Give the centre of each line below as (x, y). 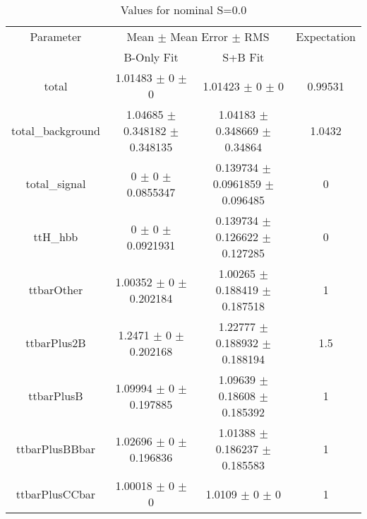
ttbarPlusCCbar (56, 494)
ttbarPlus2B (56, 343)
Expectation (326, 36)
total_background (56, 130)
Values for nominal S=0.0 (183, 10)
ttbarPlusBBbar (55, 449)
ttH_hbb (56, 237)
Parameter (56, 36)
